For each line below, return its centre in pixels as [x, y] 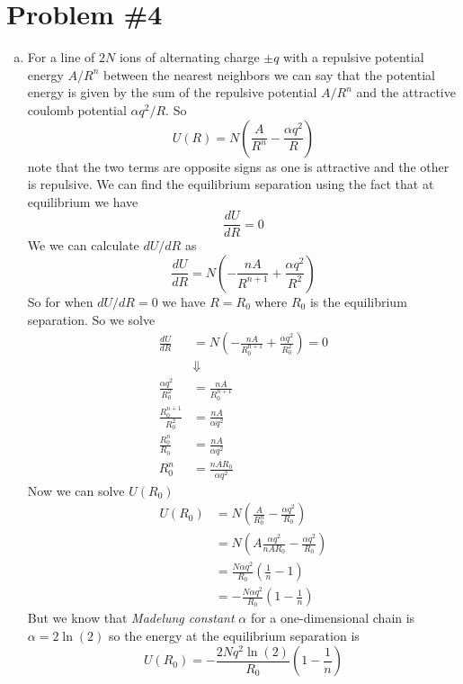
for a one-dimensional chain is [333, 618]
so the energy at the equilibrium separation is [234, 636]
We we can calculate [83, 245]
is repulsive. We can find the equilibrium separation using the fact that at [231, 184]
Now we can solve [76, 490]
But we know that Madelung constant [131, 618]
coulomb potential [77, 109]
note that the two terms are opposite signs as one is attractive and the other [238, 166]
